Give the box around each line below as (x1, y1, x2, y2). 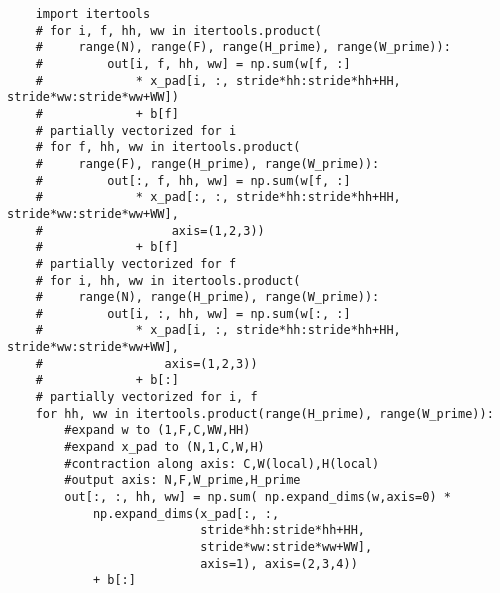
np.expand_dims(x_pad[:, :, (92, 506, 280, 521)
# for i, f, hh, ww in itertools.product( (35, 23, 322, 38)
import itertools (35, 7, 151, 21)
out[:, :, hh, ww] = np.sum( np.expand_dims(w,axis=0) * (64, 490, 451, 505)
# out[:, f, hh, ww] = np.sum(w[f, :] (35, 173, 351, 188)
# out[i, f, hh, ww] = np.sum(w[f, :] (35, 56, 351, 71)
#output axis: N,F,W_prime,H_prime (64, 473, 301, 488)
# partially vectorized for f (35, 256, 237, 271)
